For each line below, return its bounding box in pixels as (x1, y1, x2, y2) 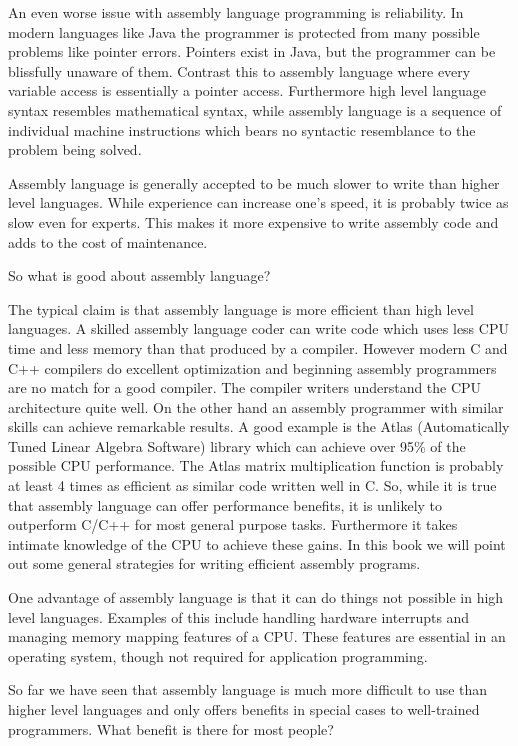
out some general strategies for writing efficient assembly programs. (8, 553, 421, 574)
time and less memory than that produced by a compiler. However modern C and (8, 337, 508, 358)
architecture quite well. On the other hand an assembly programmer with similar (8, 396, 504, 417)
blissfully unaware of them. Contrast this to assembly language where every (8, 60, 471, 81)
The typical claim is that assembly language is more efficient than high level (8, 298, 474, 319)
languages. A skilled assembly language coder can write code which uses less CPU (8, 318, 509, 339)
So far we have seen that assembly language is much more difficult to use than (8, 679, 488, 700)
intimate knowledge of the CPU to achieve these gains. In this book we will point (8, 533, 506, 554)
